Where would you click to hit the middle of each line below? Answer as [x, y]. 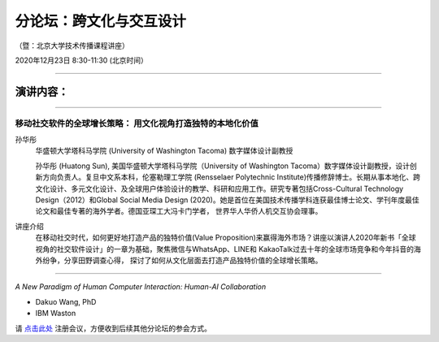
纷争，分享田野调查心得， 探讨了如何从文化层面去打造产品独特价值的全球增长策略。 [182, 260]
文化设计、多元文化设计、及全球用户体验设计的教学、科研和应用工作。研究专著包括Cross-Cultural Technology [219, 188]
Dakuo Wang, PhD [66, 301]
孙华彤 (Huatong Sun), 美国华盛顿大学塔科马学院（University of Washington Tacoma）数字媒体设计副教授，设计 [223, 166]
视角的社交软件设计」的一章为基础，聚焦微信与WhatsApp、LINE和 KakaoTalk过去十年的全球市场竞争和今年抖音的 [225, 249]
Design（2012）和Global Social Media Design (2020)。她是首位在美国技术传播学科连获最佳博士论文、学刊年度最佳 [227, 200]
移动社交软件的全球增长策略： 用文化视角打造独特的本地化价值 [137, 123]
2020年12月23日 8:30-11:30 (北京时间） [81, 60]
